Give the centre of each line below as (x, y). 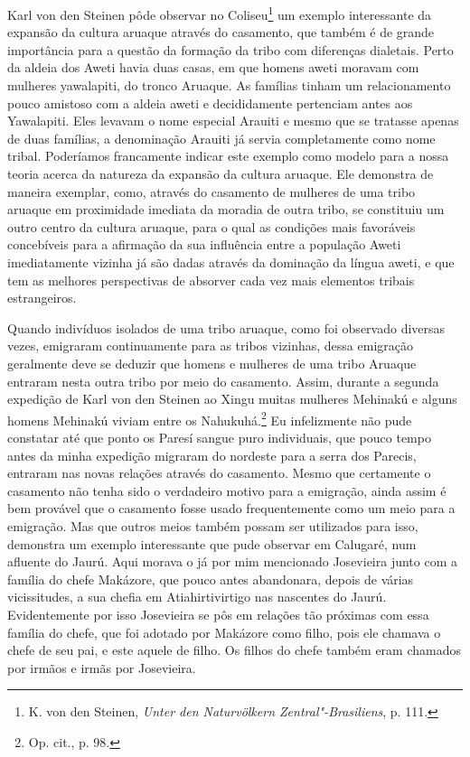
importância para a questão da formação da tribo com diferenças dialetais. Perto (230, 49)
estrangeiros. (42, 298)
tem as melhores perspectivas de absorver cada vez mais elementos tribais (211, 280)
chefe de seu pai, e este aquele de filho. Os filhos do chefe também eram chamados (234, 650)
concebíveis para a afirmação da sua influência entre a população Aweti (204, 244)
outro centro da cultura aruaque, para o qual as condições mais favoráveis (211, 226)
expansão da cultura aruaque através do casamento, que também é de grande (221, 32)
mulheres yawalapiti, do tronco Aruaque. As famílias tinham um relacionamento (229, 85)
